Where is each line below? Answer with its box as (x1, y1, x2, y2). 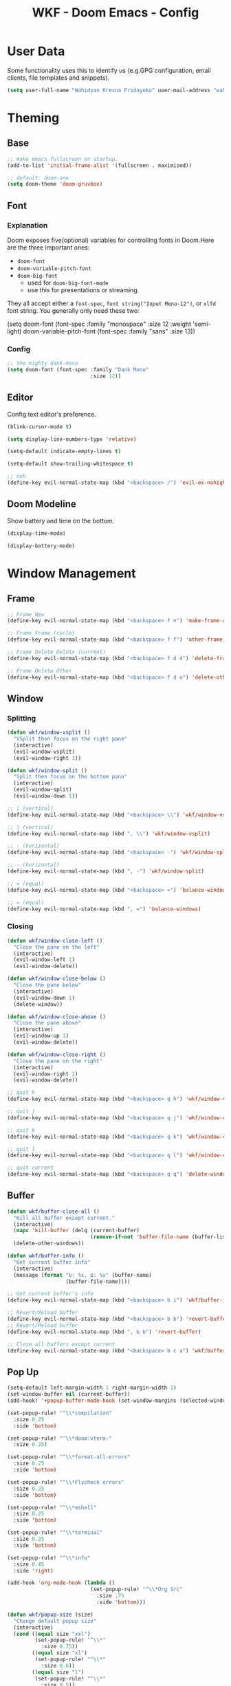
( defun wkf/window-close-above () (7, 1013, 107, 1020)
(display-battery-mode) (7, 542, 76, 549)
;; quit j (7, 1108, 36, 1115)
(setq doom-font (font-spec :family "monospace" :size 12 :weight (7, 320, 191, 328)
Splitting (7, 713, 36, 723)
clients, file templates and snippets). (7, 74, 110, 82)
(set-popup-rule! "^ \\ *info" (7, 1554, 91, 1562)
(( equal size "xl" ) (32, 1650, 88, 1656)
